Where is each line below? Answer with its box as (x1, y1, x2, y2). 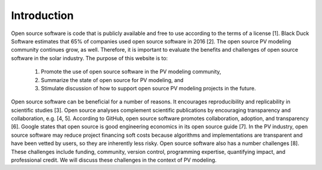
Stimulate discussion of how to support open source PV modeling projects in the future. (41, 84, 256, 92)
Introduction (11, 9, 74, 22)
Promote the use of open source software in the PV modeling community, (41, 68, 222, 75)
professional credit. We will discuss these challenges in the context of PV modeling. (11, 156, 217, 163)
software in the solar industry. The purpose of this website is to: (11, 54, 168, 62)
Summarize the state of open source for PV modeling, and (41, 76, 184, 83)
